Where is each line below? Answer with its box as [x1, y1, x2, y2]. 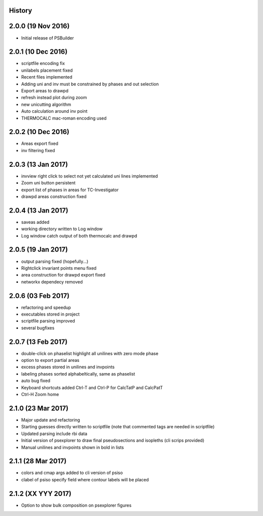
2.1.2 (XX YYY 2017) [9, 489, 72, 497]
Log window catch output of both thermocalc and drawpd [21, 233, 137, 238]
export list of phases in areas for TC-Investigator [21, 187, 119, 193]
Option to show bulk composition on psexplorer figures [21, 502, 131, 508]
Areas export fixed [21, 140, 58, 146]
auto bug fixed [21, 378, 51, 384]
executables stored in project [21, 311, 80, 317]
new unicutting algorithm [21, 101, 72, 107]
